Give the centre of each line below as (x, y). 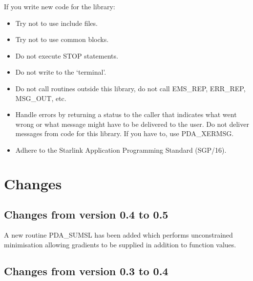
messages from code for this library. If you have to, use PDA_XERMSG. (125, 133)
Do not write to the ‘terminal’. (61, 72)
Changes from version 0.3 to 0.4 (86, 271)
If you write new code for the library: (60, 6)
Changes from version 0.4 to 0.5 (86, 214)
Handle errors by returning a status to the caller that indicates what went (126, 114)
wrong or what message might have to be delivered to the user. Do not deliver (132, 124)
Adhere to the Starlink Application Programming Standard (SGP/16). (121, 150)
